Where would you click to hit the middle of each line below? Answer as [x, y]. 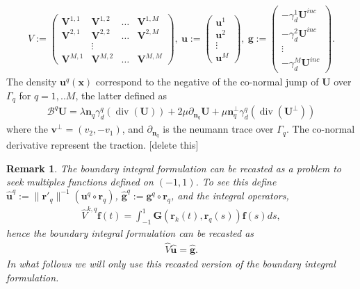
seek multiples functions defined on [80, 182]
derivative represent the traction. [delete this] [103, 144]
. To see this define [236, 182]
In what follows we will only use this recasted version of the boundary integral [171, 264]
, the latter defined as [121, 95]
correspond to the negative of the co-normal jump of [207, 82]
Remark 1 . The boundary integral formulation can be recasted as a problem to [174, 168]
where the [27, 129]
